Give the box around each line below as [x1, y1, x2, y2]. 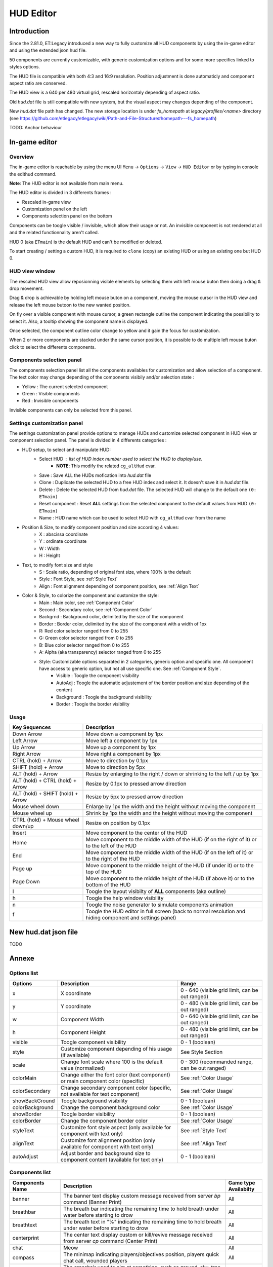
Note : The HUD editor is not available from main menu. [9, 180, 124, 186]
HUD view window [9, 268, 55, 275]
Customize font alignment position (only [60, 1137, 156, 1144]
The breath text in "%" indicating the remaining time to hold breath [63, 1218, 222, 1225]
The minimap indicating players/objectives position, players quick [63, 1251, 219, 1258]
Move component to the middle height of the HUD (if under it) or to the [85, 862, 254, 869]
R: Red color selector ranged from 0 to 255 [39, 628, 128, 634]
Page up [12, 865, 32, 872]
